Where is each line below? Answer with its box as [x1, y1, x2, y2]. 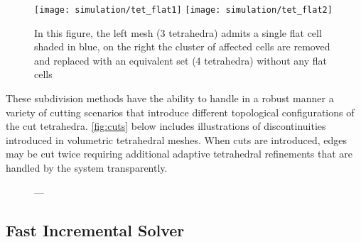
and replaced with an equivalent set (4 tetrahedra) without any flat [34, 53, 328, 67]
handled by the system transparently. [6, 160, 168, 175]
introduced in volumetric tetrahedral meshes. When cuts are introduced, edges [6, 132, 347, 147]
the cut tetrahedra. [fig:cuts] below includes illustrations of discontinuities [6, 119, 326, 133]
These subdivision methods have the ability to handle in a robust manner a [6, 91, 334, 106]
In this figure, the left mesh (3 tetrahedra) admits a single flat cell [34, 25, 322, 40]
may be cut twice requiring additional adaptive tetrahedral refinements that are [6, 146, 352, 161]
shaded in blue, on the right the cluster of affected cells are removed [34, 39, 330, 54]
